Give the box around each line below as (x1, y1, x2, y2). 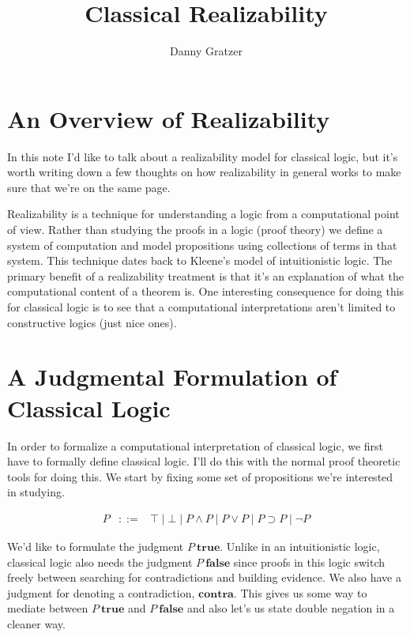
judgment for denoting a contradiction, (7, 584, 195, 601)
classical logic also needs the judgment (7, 553, 193, 570)
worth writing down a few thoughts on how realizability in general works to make (7, 164, 401, 180)
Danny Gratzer (170, 43, 243, 59)
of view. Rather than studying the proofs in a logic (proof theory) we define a (7, 221, 383, 238)
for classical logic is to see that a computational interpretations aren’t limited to (7, 299, 396, 315)
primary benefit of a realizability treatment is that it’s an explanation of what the (7, 267, 404, 284)
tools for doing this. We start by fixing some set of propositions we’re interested (7, 468, 393, 484)
